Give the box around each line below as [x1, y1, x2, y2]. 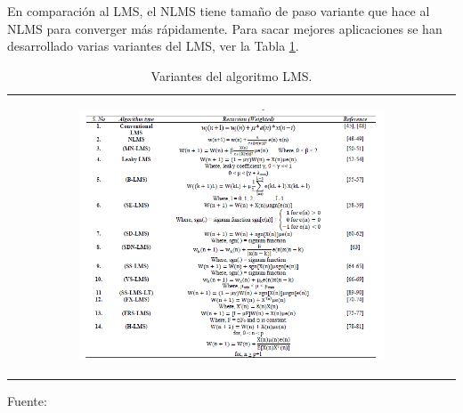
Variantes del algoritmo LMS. [150, 66, 313, 85]
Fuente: [7, 392, 47, 410]
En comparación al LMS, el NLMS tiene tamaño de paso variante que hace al [7, 2, 430, 20]
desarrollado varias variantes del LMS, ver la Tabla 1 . [7, 36, 299, 55]
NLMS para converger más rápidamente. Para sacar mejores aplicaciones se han [7, 19, 443, 37]
